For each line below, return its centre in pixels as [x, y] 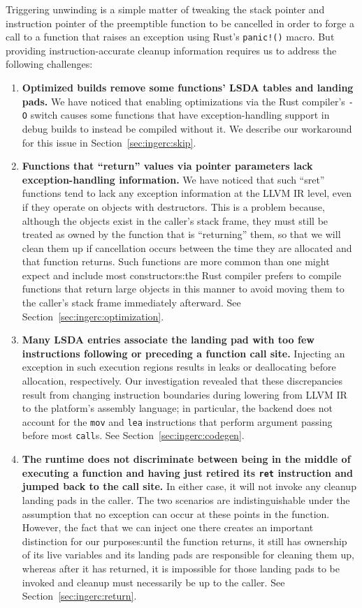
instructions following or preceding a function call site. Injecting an [183, 353]
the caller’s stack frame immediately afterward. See [131, 303]
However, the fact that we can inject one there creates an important [168, 527]
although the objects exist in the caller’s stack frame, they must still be [175, 220]
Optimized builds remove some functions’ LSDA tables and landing [188, 88]
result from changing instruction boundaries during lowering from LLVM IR [184, 394]
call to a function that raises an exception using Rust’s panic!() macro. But [170, 37]
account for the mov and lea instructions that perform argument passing [177, 421]
